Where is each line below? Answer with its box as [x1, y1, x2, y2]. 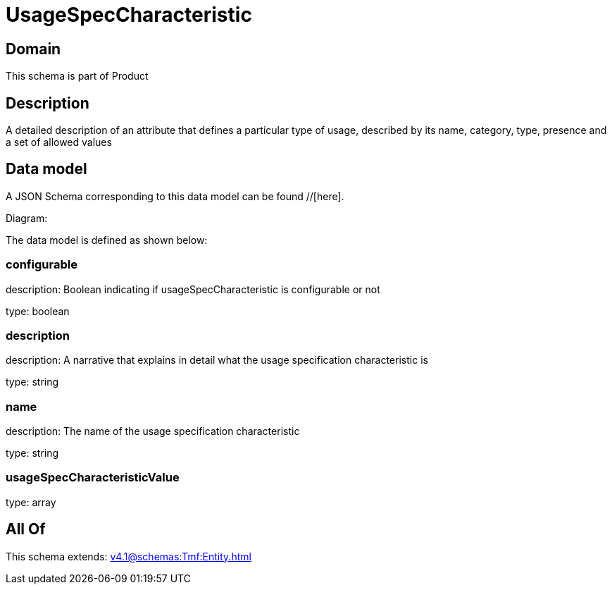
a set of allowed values [6, 136, 112, 149]
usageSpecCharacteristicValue [6, 470, 180, 485]
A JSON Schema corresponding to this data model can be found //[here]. [6, 190, 344, 202]
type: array [6, 496, 56, 508]
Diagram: [6, 211, 48, 224]
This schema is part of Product [6, 70, 149, 82]
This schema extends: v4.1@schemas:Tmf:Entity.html [6, 550, 251, 563]
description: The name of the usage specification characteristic [6, 425, 300, 438]
